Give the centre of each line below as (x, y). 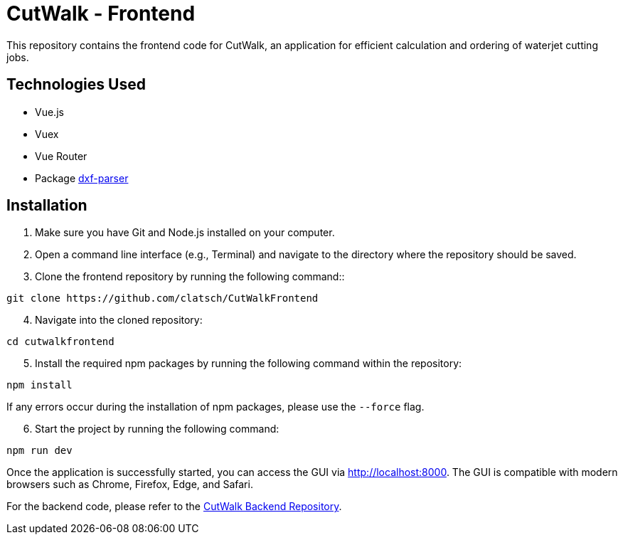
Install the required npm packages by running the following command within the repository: (249, 364)
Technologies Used (76, 85)
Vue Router (61, 156)
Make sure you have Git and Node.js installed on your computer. (185, 233)
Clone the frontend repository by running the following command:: (190, 277)
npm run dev (39, 451)
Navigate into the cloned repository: (119, 320)
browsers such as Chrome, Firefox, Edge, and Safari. (130, 485)
